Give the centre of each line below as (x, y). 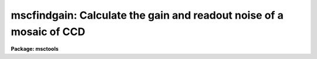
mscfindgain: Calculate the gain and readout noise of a (147, 15)
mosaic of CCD (48, 32)
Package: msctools (35, 49)
